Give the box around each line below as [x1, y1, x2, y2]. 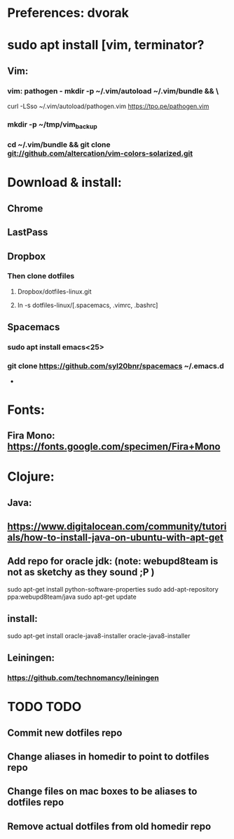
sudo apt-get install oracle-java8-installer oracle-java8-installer [7, 631, 191, 640]
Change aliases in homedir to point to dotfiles [7, 750, 209, 762]
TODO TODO [7, 699, 82, 715]
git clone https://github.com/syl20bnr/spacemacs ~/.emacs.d [7, 361, 224, 371]
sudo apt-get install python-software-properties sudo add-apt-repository [7, 585, 219, 593]
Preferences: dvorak [7, 5, 130, 21]
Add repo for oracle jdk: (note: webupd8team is [7, 555, 219, 567]
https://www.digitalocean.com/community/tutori [7, 520, 227, 532]
